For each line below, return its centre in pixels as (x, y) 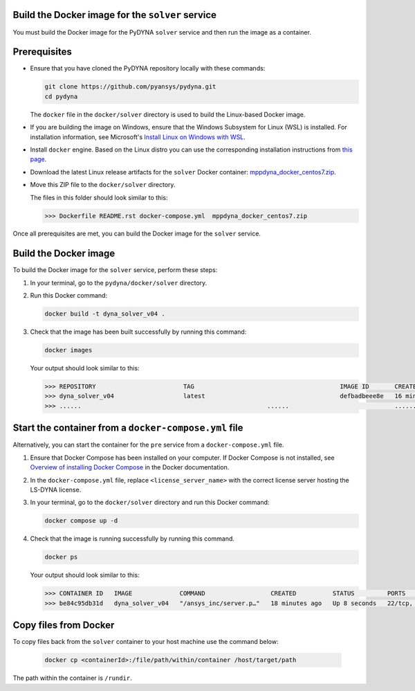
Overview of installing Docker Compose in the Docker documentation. (130, 467)
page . (38, 159)
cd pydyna (61, 96)
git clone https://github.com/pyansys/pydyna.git (130, 87)
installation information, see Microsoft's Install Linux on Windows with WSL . (138, 137)
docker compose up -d (81, 521)
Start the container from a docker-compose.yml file (128, 428)
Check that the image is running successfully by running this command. (132, 539)
